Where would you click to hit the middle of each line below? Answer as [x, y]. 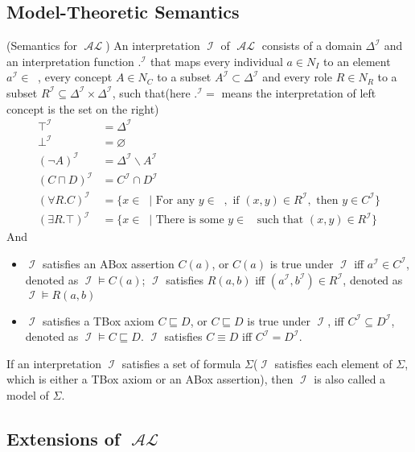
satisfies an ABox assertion [108, 263]
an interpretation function [70, 61]
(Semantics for [42, 46]
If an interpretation [54, 363]
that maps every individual [216, 61]
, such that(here [151, 92]
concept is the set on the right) [83, 108]
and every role [297, 77]
